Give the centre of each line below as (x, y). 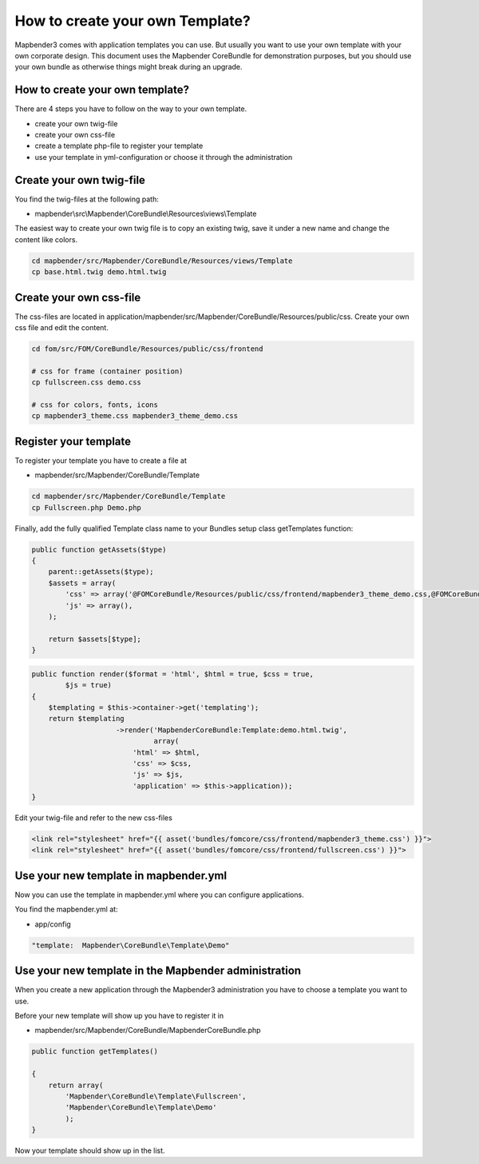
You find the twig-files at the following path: (87, 199)
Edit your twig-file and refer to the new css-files (94, 818)
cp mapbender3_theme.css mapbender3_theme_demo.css (135, 416)
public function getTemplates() (95, 1052)
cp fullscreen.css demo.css (86, 383)
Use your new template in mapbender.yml (121, 875)
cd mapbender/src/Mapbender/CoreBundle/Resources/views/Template (162, 261)
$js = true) (88, 685)
